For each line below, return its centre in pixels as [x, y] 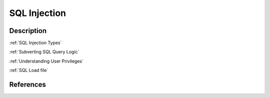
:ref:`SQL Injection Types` [35, 43]
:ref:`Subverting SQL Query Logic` [44, 52]
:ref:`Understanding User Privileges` [46, 61]
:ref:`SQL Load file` [29, 70]
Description [28, 31]
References [27, 85]
